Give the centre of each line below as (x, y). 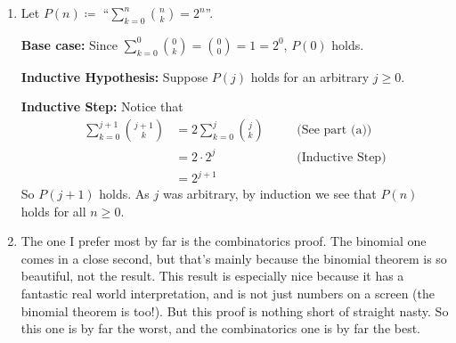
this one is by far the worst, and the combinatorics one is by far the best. (221, 328)
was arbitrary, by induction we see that (269, 194)
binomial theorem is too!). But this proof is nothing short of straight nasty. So (235, 310)
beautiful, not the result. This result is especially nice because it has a (212, 276)
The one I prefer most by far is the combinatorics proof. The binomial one (224, 241)
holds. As (124, 194)
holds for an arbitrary (310, 76)
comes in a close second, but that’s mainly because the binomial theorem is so (234, 258)
